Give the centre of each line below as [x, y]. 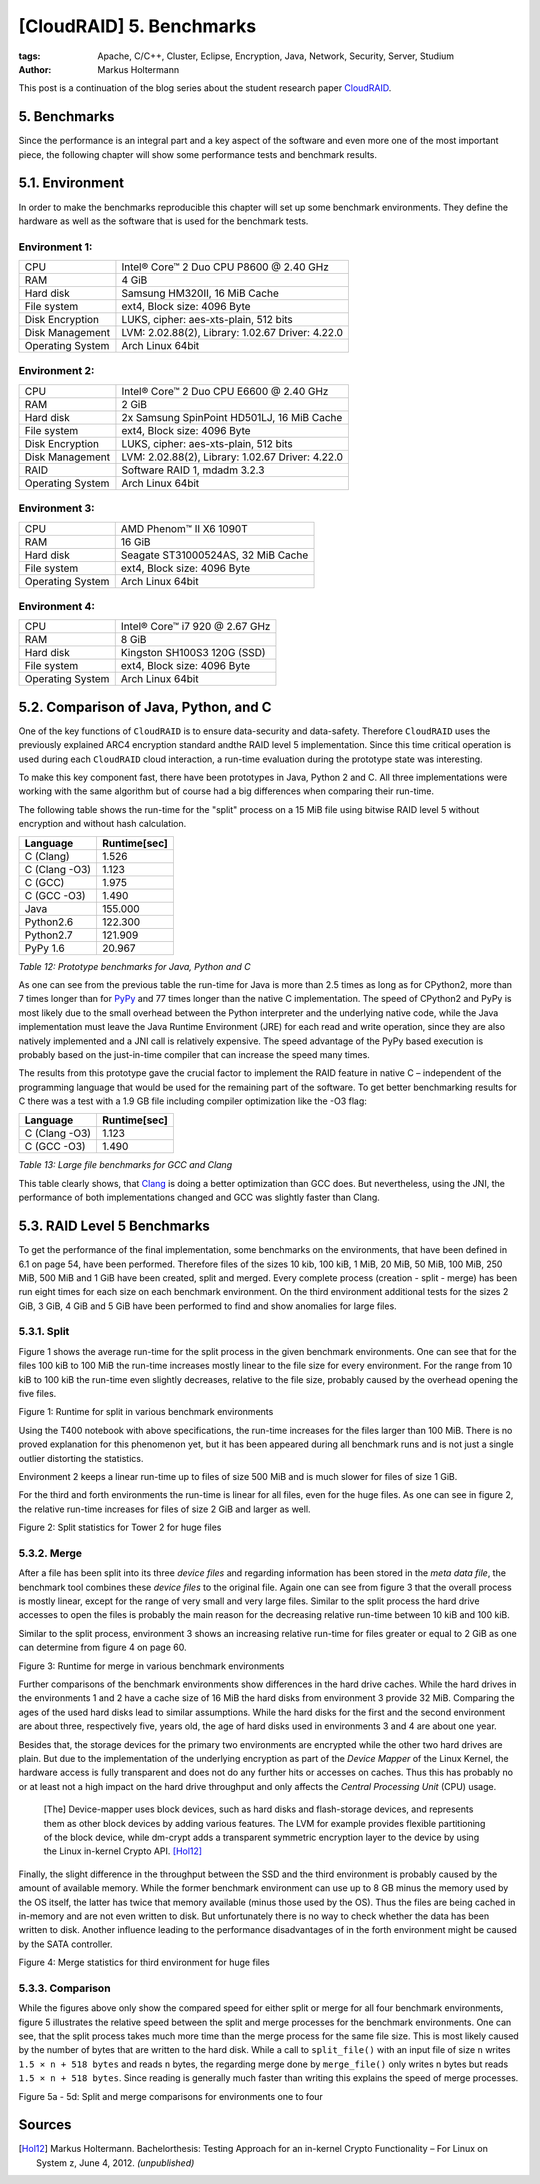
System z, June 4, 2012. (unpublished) [115, 2162]
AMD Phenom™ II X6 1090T [184, 528]
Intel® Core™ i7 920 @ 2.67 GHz [195, 627]
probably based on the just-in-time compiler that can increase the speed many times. [194, 1054]
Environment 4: [56, 606]
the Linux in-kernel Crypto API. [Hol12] [123, 1851]
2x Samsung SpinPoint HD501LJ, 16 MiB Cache [232, 417]
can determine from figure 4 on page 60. [102, 1647]
